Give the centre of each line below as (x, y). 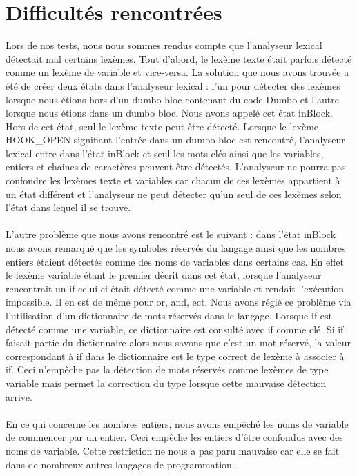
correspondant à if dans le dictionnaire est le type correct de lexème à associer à (175, 356)
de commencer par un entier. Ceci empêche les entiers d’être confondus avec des (174, 437)
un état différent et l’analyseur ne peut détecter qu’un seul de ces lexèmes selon (174, 194)
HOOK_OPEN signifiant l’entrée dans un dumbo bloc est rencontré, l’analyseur (175, 140)
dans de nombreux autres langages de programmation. (120, 464)
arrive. (19, 396)
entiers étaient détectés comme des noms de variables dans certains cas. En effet (175, 261)
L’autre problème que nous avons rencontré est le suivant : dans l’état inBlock (171, 234)
